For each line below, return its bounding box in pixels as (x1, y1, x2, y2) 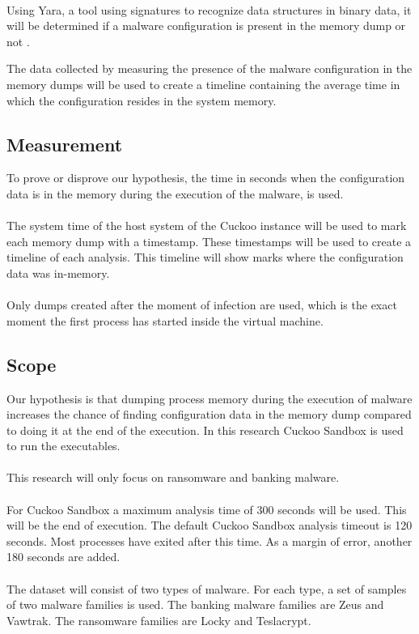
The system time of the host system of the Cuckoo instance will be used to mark (6, 217, 407, 234)
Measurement (6, 131, 123, 156)
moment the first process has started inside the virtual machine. (6, 312, 324, 329)
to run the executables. (6, 437, 121, 454)
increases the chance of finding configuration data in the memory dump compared (6, 406, 412, 423)
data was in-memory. (6, 264, 110, 281)
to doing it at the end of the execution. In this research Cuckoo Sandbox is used (6, 421, 404, 438)
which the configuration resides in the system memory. (6, 91, 277, 109)
